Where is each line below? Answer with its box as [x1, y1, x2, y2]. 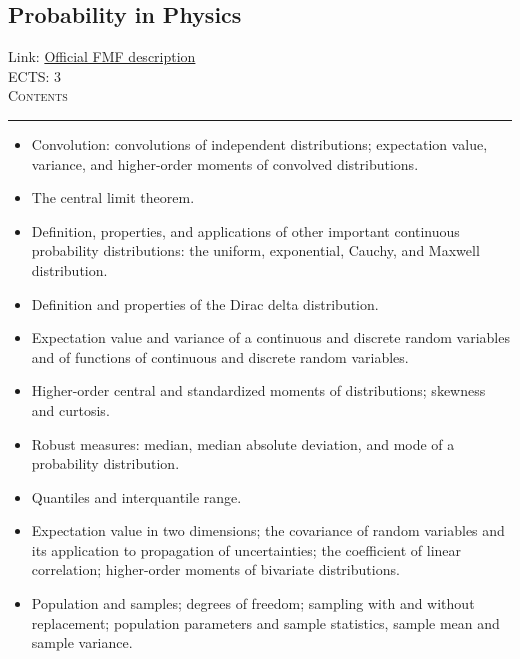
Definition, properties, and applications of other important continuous [31, 220, 460, 241]
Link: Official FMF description [8, 46, 196, 67]
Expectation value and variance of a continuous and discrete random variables [31, 327, 510, 348]
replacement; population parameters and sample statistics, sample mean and [31, 612, 500, 633]
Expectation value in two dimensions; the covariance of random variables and [31, 520, 505, 541]
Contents [8, 85, 68, 106]
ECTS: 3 [8, 65, 62, 86]
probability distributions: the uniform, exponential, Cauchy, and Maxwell [31, 240, 480, 261]
